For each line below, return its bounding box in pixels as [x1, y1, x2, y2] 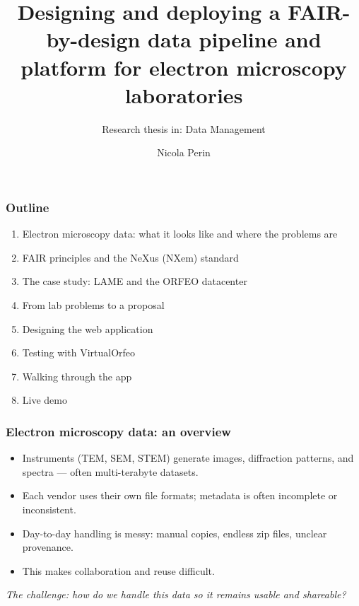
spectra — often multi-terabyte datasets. [22, 464, 199, 479]
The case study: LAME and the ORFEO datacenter [22, 274, 247, 289]
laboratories [124, 80, 243, 109]
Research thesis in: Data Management [102, 121, 266, 136]
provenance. [22, 540, 73, 554]
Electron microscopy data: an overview [6, 422, 231, 440]
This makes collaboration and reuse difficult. [22, 563, 215, 578]
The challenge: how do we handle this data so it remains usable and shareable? [6, 587, 346, 602]
